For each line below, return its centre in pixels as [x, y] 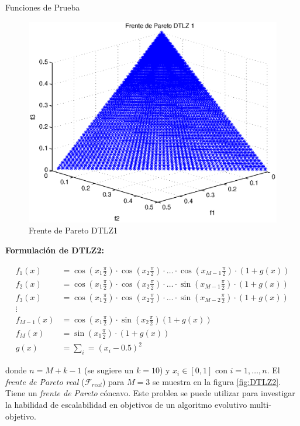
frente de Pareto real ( [45, 381]
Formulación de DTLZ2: [55, 250]
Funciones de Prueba [43, 7]
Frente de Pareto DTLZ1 [73, 230]
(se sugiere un [109, 370]
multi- [260, 404]
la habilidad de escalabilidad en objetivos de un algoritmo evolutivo [126, 404]
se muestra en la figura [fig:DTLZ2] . [217, 381]
